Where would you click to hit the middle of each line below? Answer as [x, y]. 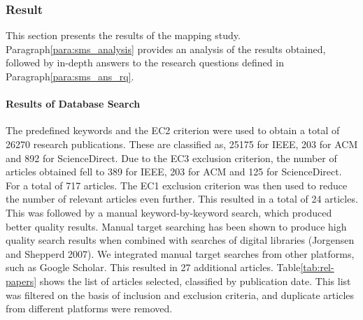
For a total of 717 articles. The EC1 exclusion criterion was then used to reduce [177, 185]
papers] [21, 281]
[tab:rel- [317, 267]
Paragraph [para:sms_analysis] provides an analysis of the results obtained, [166, 49]
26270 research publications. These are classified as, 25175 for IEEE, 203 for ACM [182, 144]
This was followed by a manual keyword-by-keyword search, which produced [169, 212]
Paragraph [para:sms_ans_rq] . [70, 76]
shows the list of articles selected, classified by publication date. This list [195, 281]
